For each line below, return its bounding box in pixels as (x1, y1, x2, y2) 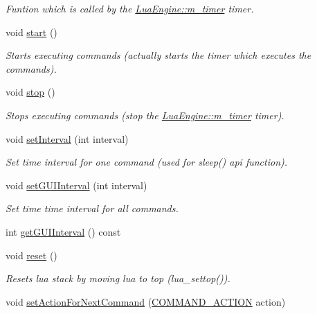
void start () (6, 24, 57, 39)
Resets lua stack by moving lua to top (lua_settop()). (6, 271, 230, 286)
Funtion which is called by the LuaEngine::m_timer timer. (6, 1, 254, 15)
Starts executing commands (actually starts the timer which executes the (6, 48, 311, 62)
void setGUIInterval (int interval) (6, 177, 147, 192)
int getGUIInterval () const (6, 224, 121, 238)
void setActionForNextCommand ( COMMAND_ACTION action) (6, 294, 286, 308)
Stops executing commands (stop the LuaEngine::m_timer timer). (6, 107, 284, 122)
